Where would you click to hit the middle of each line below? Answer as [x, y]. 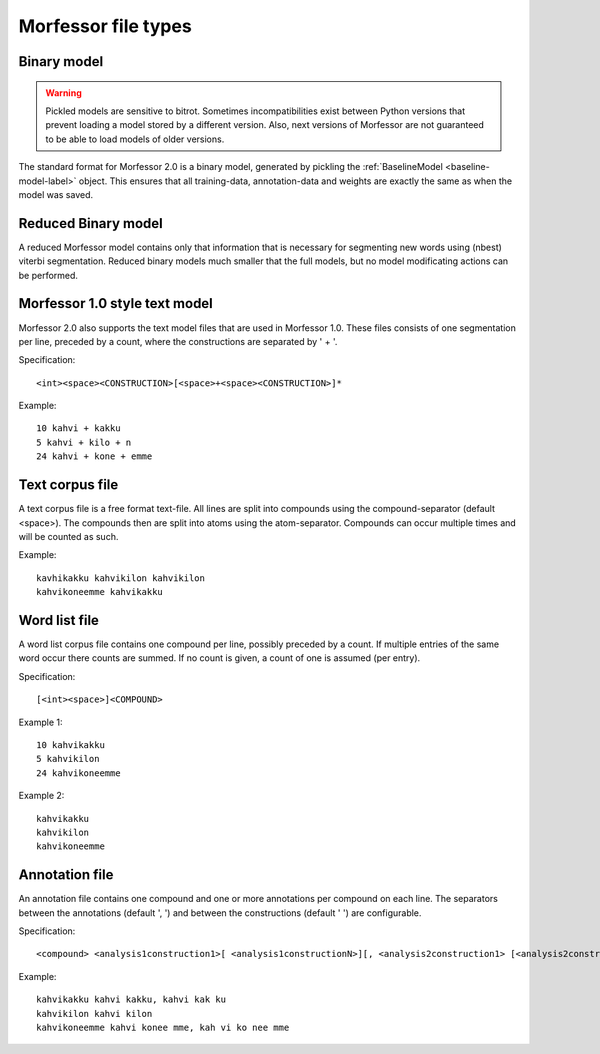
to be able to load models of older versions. [135, 139]
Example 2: [41, 796]
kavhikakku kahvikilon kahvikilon [120, 578]
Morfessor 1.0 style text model [116, 303]
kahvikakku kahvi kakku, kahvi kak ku [131, 999]
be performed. [48, 275]
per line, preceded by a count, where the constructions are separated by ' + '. [178, 341]
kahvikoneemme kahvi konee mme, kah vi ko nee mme [163, 1027]
